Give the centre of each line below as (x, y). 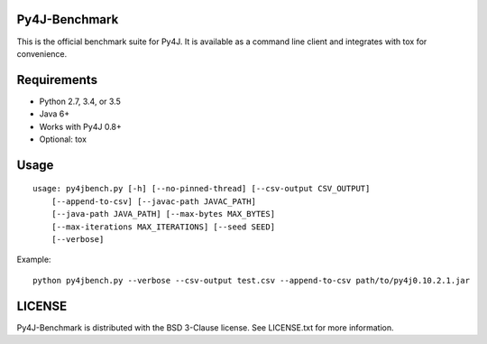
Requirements (57, 80)
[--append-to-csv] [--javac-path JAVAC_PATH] (154, 201)
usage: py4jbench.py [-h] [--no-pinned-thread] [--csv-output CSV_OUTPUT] (202, 189)
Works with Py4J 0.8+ (80, 126)
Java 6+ (55, 114)
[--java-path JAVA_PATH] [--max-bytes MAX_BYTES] (163, 214)
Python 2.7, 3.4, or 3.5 (80, 101)
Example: (34, 260)
